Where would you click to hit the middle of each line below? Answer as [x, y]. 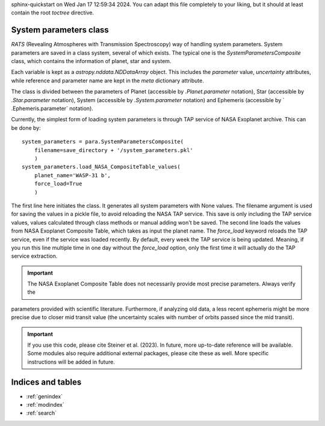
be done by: [26, 128]
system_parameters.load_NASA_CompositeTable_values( [101, 167]
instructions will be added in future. [71, 362]
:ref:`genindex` [45, 396]
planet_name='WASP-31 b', [73, 175]
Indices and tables [46, 382]
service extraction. [34, 256]
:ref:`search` [42, 413]
